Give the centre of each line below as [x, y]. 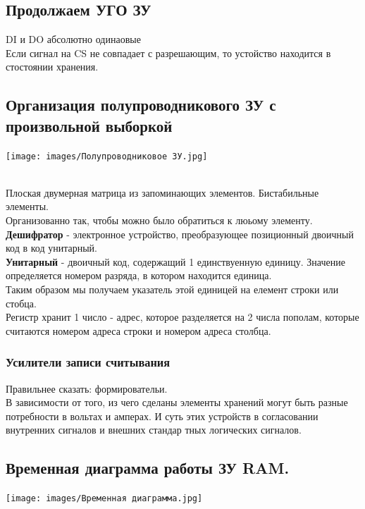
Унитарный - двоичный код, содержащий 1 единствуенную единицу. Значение [175, 261]
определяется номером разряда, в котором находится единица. [139, 275]
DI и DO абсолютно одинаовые [73, 39]
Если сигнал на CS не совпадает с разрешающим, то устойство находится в [168, 53]
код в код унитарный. [51, 248]
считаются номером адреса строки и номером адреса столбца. [138, 330]
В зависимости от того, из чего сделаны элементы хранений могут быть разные [177, 402]
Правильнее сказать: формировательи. [87, 388]
